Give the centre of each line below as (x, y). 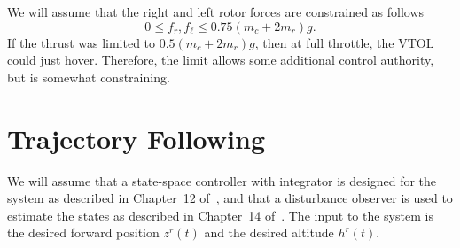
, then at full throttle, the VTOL (344, 42)
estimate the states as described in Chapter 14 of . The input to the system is (220, 215)
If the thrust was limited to (82, 42)
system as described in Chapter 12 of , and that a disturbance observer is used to (230, 198)
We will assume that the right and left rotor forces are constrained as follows (216, 12)
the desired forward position (83, 232)
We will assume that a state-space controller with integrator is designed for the (222, 180)
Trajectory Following (136, 138)
